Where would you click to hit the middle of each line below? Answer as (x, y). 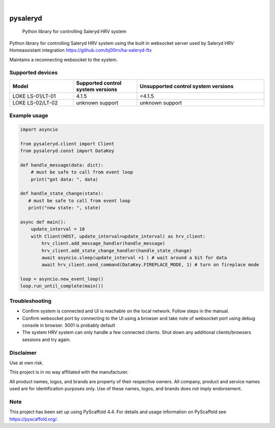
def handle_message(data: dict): (62, 165)
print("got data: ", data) (65, 179)
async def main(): (43, 222)
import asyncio (39, 129)
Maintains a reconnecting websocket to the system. (64, 60)
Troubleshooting (31, 301)
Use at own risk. (26, 363)
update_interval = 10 (58, 229)
